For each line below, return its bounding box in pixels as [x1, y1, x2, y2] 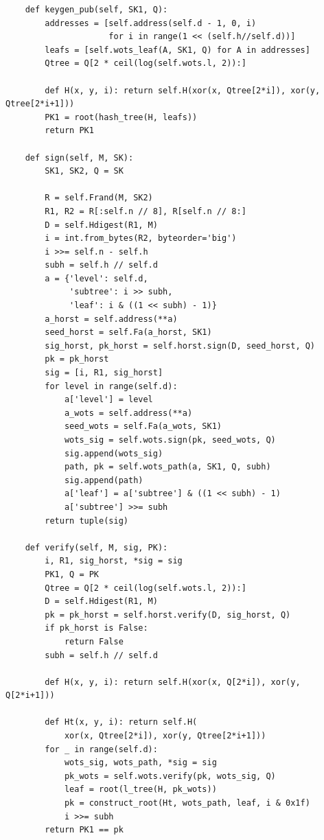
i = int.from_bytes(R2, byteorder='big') [45, 233, 237, 244]
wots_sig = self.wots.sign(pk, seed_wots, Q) [64, 435, 276, 445]
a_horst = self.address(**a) [45, 314, 178, 324]
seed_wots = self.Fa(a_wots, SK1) [64, 421, 222, 432]
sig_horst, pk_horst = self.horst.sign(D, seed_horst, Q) [45, 340, 316, 351]
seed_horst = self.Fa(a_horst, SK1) [45, 327, 212, 338]
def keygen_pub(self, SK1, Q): [25, 5, 168, 14]
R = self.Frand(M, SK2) [45, 193, 153, 203]
